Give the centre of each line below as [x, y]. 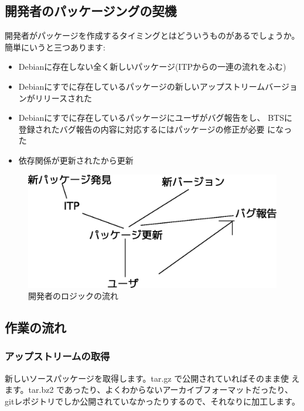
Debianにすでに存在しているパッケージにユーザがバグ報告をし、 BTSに [155, 118]
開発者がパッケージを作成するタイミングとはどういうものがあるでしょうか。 [152, 35]
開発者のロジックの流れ [73, 296]
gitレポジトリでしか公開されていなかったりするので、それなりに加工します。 [152, 401]
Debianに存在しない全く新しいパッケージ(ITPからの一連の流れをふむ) [152, 67]
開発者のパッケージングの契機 [91, 11]
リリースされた [64, 98]
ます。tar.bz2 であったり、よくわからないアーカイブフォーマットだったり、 [149, 390]
